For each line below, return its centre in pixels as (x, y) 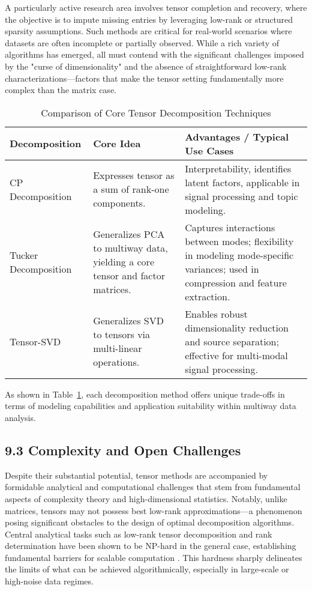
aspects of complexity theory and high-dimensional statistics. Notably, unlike (146, 498)
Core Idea (117, 144)
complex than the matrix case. (61, 90)
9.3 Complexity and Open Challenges (123, 450)
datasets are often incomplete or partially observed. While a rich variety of (142, 42)
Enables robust (216, 314)
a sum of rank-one (131, 189)
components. (119, 203)
